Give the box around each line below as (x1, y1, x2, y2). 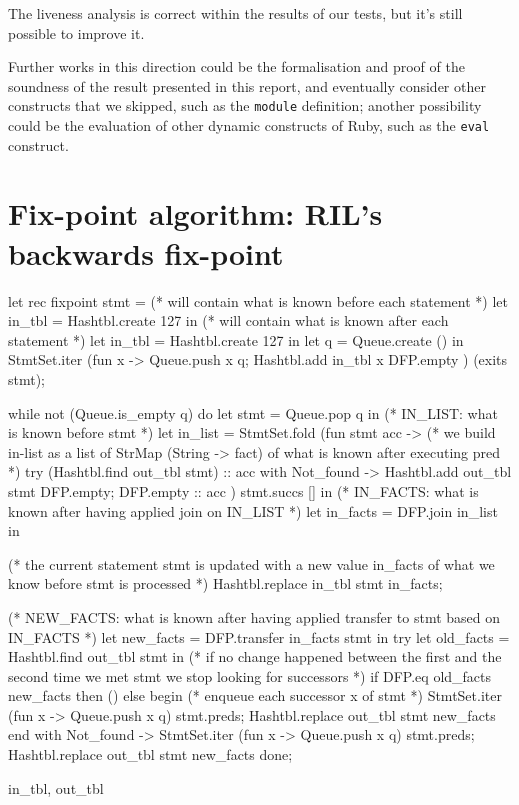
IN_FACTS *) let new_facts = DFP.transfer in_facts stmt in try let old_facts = (8, 626, 510, 647)
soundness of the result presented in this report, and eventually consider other (8, 75, 486, 96)
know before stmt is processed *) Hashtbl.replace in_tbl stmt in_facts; (8, 573, 443, 594)
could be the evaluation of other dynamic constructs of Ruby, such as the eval (8, 115, 490, 136)
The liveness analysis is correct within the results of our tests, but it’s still (8, 3, 463, 23)
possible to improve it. (8, 22, 145, 43)
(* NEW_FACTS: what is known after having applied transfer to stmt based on (8, 606, 500, 627)
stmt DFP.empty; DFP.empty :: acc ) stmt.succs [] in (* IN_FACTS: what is (8, 480, 479, 501)
